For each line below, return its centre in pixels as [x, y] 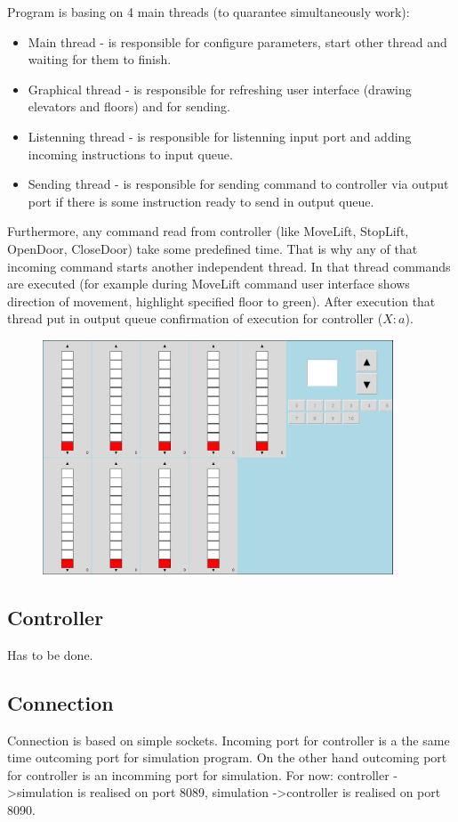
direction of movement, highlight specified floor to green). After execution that [221, 301]
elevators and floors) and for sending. [129, 106]
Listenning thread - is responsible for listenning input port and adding [220, 136]
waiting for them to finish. [100, 59]
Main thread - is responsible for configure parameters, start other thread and [237, 41]
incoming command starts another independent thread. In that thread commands [229, 266]
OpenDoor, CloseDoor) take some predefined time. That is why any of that [213, 248]
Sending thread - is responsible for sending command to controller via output [238, 184]
